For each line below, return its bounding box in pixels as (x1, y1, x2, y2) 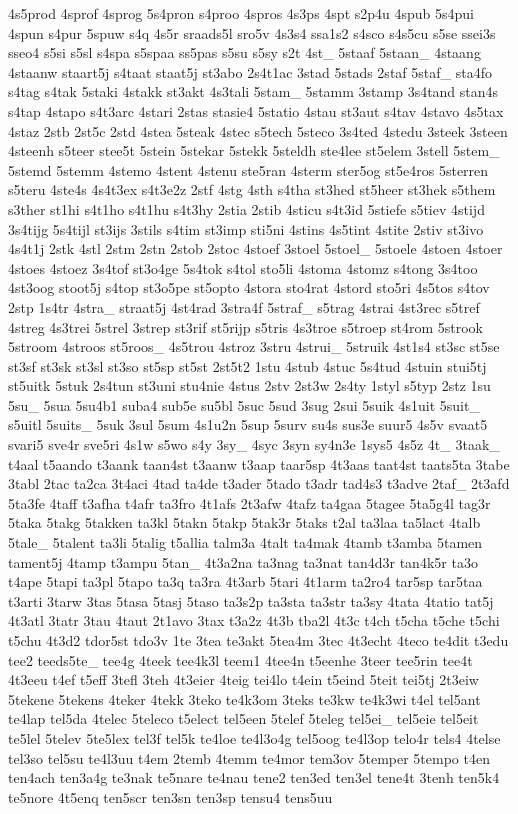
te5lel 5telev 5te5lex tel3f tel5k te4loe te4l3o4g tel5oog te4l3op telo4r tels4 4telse (8, 727, 501, 748)
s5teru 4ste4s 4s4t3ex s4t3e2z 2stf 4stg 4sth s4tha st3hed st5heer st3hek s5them (8, 179, 496, 200)
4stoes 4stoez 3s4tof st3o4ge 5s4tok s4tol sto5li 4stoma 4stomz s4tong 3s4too (8, 257, 478, 278)
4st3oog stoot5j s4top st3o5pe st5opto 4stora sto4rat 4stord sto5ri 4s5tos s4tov (8, 277, 490, 298)
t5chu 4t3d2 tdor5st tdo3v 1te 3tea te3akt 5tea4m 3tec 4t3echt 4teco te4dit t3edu (8, 630, 509, 650)
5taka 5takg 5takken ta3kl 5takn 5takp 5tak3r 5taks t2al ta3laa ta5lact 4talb (8, 512, 481, 533)
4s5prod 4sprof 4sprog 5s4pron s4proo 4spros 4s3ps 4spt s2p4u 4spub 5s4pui (8, 3, 474, 23)
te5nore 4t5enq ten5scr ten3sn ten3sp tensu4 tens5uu (8, 786, 333, 807)
